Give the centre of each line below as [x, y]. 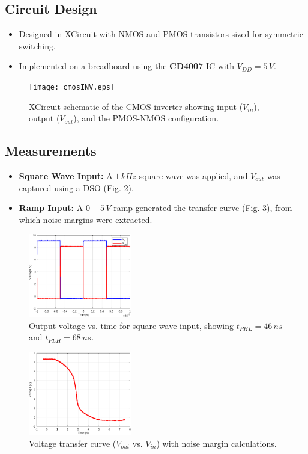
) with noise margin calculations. [216, 443]
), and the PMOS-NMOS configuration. [146, 118]
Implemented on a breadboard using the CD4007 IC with [126, 66]
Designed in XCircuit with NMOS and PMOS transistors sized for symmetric [161, 34]
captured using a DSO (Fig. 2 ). [76, 187]
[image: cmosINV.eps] [72, 87]
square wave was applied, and [193, 176]
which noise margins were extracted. [86, 219]
